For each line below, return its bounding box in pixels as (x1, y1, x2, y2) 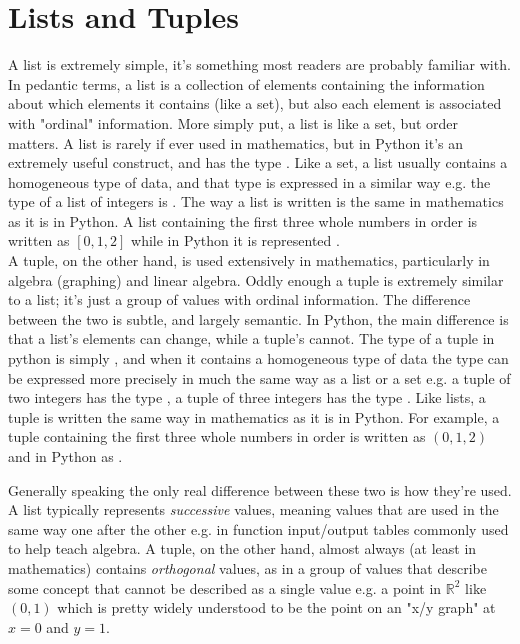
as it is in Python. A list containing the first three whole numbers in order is (8, 210, 478, 231)
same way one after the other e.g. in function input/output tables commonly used (8, 518, 509, 539)
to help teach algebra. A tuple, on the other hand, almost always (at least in (8, 538, 477, 559)
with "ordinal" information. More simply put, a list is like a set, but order (8, 112, 459, 133)
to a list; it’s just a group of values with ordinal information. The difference (8, 289, 471, 310)
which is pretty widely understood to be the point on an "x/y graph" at (57, 597, 496, 618)
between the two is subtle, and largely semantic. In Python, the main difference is (8, 308, 509, 329)
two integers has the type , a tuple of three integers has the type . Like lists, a (8, 387, 486, 408)
